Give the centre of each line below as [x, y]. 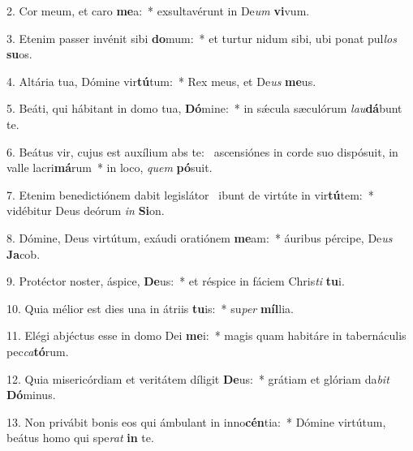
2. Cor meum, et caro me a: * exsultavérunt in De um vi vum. [158, 11]
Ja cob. [24, 253]
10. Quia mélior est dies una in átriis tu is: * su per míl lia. [150, 308]
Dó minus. [31, 395]
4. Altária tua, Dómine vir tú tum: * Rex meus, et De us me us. [161, 81]
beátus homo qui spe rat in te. [80, 438]
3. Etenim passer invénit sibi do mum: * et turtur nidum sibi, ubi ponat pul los [202, 38]
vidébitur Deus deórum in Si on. [86, 210]
